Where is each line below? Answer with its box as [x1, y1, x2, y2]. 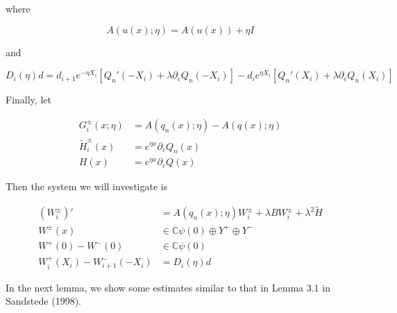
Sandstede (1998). [6, 294, 81, 308]
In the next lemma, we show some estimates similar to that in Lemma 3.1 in [6, 280, 330, 294]
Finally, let [6, 92, 51, 107]
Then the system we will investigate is [6, 179, 168, 194]
